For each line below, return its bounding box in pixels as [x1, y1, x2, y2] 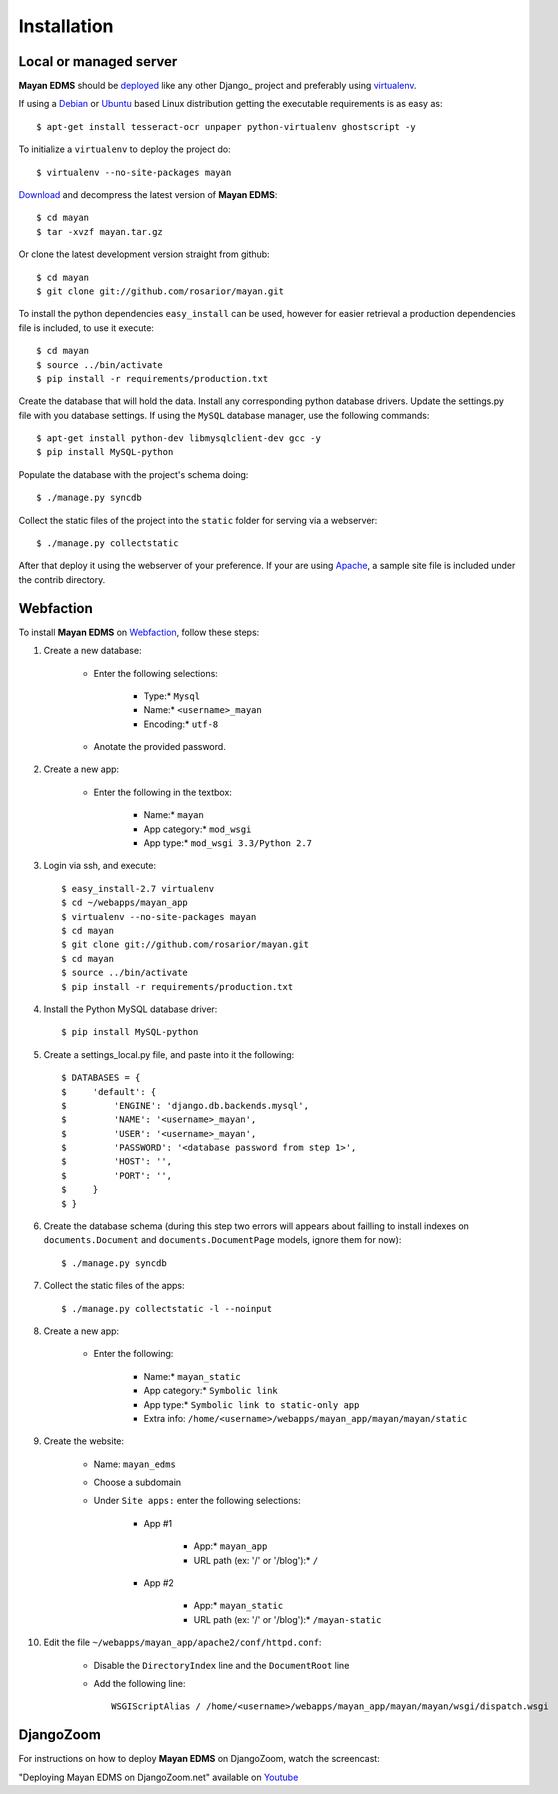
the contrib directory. [18, 573, 106, 585]
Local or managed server [18, 53, 178, 70]
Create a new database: [43, 645, 142, 657]
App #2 [143, 1577, 175, 1589]
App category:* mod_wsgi [143, 823, 252, 835]
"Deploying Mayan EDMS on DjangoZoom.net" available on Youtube [18, 1771, 299, 1783]
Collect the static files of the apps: [43, 1280, 185, 1292]
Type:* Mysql [143, 690, 200, 702]
